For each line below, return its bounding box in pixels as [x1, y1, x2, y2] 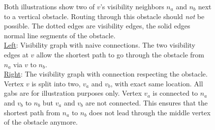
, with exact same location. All [110, 78, 203, 88]
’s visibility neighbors [100, 1, 164, 11]
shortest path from [4, 107, 61, 117]
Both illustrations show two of [4, 1, 95, 11]
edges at [4, 49, 29, 59]
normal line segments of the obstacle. [4, 30, 116, 40]
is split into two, [31, 78, 81, 88]
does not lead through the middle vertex [89, 107, 211, 117]
